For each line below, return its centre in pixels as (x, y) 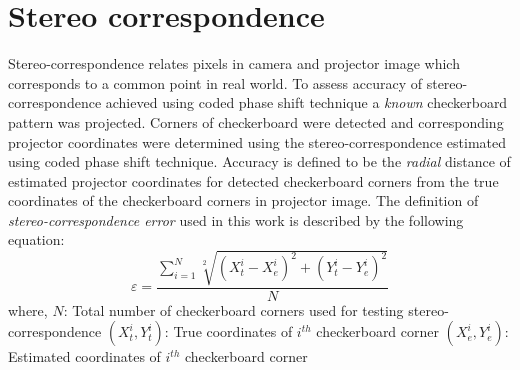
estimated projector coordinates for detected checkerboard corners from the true (253, 180)
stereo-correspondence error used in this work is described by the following (236, 219)
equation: (36, 239)
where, (28, 309)
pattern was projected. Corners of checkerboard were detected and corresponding (256, 121)
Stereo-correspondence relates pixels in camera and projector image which (234, 63)
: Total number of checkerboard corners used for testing (233, 309)
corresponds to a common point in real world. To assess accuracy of (215, 82)
